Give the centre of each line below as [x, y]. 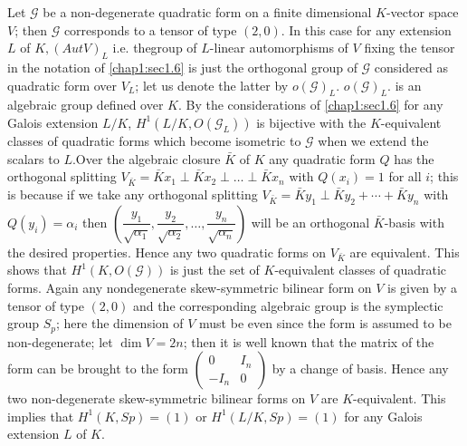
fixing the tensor [410, 48]
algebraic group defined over [86, 105]
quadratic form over [62, 85]
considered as [411, 67]
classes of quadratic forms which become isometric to [154, 140]
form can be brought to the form [98, 368]
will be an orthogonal [310, 222]
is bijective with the [311, 122]
